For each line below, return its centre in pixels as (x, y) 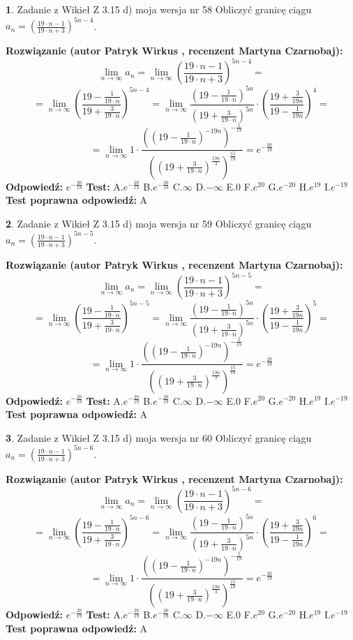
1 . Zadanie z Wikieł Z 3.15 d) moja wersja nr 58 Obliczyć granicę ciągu (159, 9)
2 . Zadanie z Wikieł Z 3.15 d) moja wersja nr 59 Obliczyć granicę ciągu (159, 223)
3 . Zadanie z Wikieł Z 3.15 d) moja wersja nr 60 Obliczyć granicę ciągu (159, 437)
